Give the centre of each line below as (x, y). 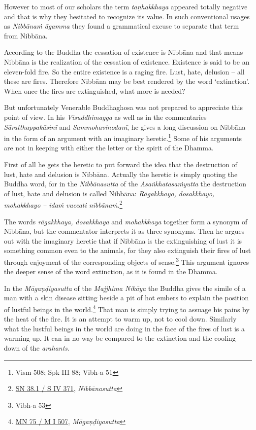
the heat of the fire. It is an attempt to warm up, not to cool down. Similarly (120, 319)
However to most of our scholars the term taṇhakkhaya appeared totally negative (126, 6)
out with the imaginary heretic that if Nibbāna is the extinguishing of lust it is (123, 240)
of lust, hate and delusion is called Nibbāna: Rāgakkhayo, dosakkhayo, (109, 193)
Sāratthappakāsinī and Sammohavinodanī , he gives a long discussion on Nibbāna (125, 126)
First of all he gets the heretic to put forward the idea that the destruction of (121, 164)
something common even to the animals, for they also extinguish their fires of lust (128, 250)
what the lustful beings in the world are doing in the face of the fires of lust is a (124, 328)
